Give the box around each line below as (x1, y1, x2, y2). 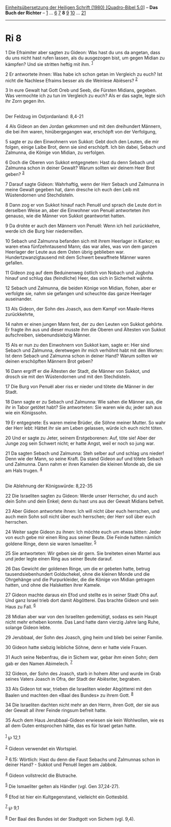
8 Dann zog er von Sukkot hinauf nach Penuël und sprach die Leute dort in (5, 202, 162, 208)
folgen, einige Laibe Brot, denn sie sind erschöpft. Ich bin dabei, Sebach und (5, 144, 166, 150)
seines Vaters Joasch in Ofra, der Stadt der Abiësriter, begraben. (5, 676, 141, 682)
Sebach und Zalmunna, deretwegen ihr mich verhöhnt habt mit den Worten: (5, 347, 164, 353)
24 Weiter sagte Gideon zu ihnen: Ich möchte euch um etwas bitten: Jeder (5, 529, 161, 535)
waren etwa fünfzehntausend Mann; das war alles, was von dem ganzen (5, 243, 158, 250)
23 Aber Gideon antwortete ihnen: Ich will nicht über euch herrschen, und (5, 508, 160, 514)
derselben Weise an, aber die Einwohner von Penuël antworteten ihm (5, 207, 150, 213)
